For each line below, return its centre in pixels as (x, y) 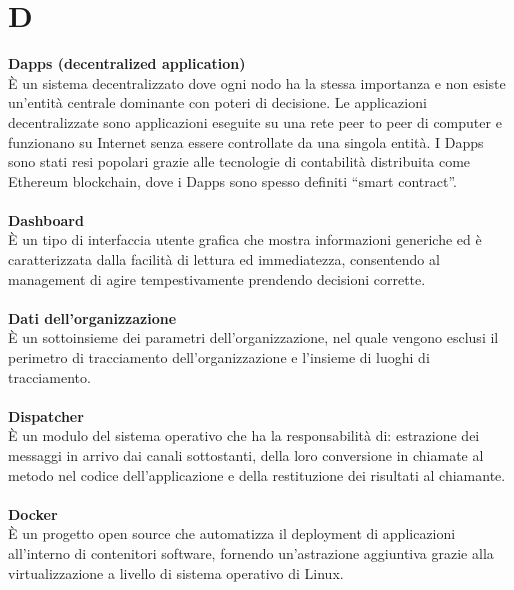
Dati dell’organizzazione (92, 317)
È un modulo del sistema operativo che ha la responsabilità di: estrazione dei (244, 435)
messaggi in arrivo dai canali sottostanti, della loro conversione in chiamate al (246, 455)
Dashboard (46, 219)
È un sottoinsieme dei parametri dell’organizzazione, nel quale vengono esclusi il (253, 337)
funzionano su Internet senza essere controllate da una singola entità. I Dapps (246, 141)
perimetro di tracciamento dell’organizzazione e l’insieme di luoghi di (219, 357)
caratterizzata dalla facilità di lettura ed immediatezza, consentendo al (224, 259)
